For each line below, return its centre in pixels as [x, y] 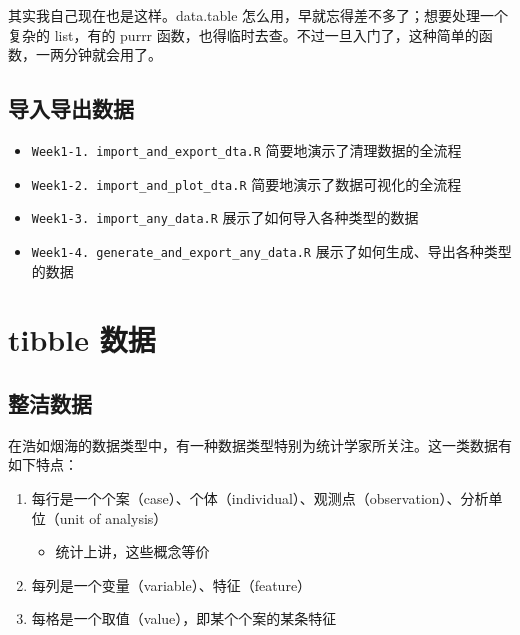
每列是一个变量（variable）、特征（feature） [171, 584]
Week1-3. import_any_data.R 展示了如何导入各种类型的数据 [225, 217]
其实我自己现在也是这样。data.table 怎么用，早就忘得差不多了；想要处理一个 [258, 15]
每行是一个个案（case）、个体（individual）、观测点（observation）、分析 [260, 497]
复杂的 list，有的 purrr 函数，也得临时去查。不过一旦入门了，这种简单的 [243, 34]
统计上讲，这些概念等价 [132, 551]
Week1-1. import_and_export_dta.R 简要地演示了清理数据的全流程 [246, 149]
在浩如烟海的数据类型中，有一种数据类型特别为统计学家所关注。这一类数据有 [260, 444]
